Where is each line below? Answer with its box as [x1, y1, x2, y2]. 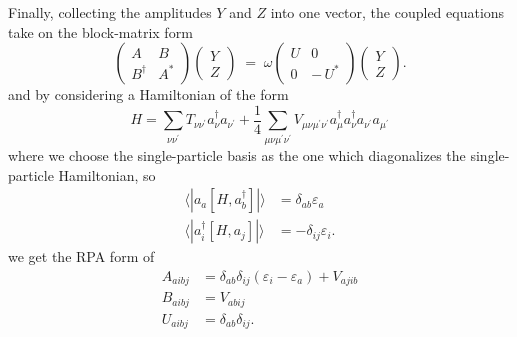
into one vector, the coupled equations [270, 2, 505, 22]
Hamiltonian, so [58, 164, 156, 185]
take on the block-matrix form [8, 21, 193, 42]
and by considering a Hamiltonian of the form [8, 84, 289, 105]
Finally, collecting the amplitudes [8, 2, 212, 22]
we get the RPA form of [8, 246, 155, 267]
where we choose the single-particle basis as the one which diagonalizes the [8, 145, 466, 166]
